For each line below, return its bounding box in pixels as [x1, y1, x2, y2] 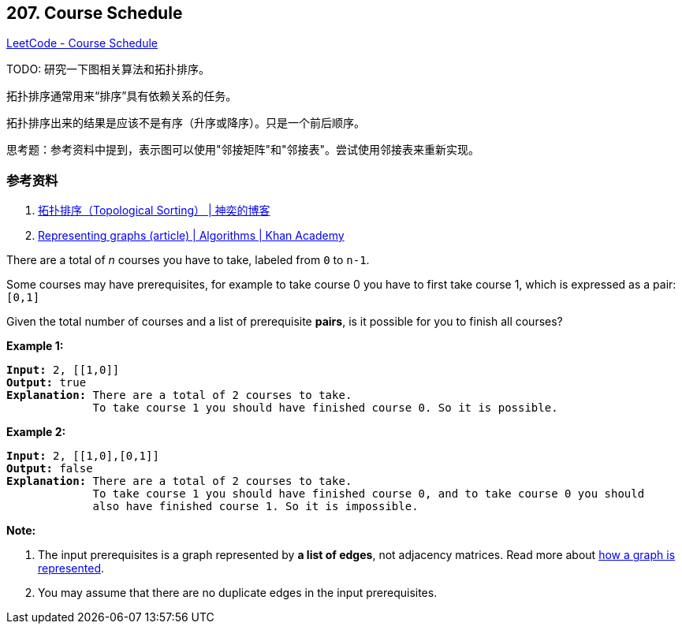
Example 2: [6, 425, 66, 439]
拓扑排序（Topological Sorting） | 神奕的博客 [38, 203, 270, 218]
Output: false [6, 462, 93, 475]
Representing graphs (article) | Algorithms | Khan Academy [38, 229, 345, 243]
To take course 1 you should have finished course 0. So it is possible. [92, 401, 558, 415]
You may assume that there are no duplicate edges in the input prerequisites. [38, 586, 438, 600]
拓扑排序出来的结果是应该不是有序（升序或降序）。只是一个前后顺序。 [6, 116, 365, 130]
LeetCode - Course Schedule [6, 36, 158, 50]
